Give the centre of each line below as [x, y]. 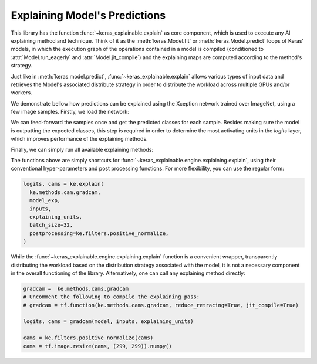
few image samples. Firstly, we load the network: [70, 112]
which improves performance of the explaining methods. [79, 139]
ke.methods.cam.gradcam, [65, 192]
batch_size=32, [51, 225]
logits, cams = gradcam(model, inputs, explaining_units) [108, 322]
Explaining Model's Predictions [88, 15]
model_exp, [45, 200]
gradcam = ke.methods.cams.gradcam [76, 288]
